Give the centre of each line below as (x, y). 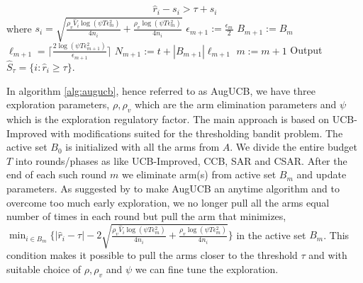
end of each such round (57, 174)
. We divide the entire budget (294, 147)
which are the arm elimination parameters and (235, 104)
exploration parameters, (58, 104)
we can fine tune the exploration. (207, 268)
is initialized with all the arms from (143, 147)
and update (322, 174)
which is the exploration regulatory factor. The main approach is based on (168, 119)
